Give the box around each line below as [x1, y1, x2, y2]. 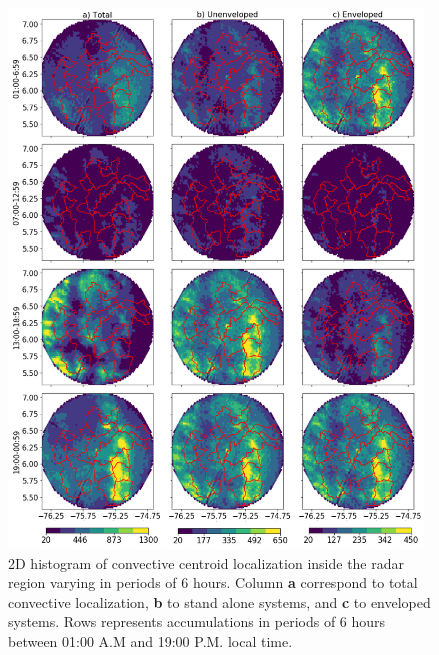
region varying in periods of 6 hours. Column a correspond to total [8, 572, 418, 593]
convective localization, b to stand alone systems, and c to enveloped [8, 591, 431, 612]
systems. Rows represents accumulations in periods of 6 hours [8, 611, 386, 632]
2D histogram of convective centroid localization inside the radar [8, 552, 405, 573]
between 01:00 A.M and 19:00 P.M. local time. [8, 630, 293, 651]
